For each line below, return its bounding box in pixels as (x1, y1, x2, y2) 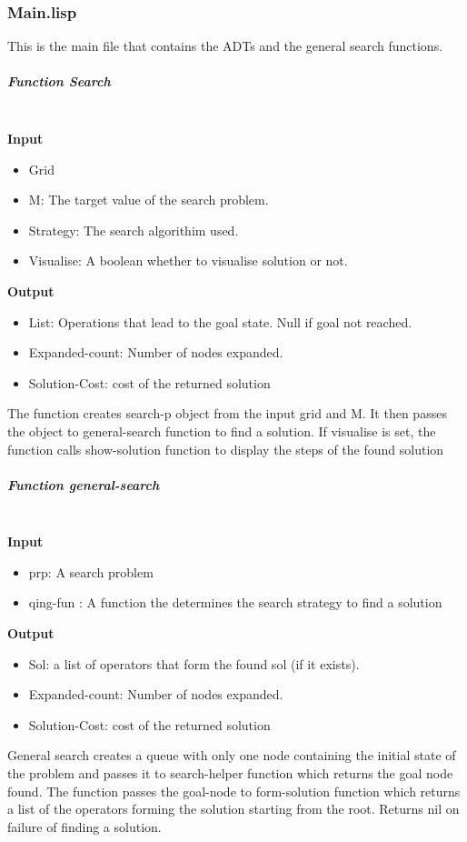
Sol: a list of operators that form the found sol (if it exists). (28, 654, 360, 673)
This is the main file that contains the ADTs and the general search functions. (7, 36, 443, 55)
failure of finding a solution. (7, 817, 162, 836)
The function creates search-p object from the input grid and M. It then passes (7, 404, 447, 423)
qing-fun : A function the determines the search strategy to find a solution (28, 593, 442, 612)
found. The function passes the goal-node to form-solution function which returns (7, 781, 461, 800)
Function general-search (7, 475, 160, 494)
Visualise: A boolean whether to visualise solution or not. (28, 251, 348, 270)
